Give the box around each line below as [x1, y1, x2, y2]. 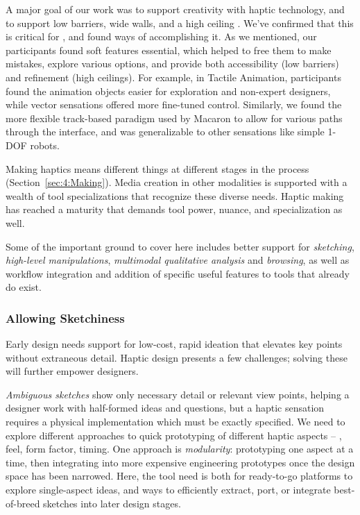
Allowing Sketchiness [6, 309, 125, 326]
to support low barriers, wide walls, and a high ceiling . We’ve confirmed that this [6, 15, 354, 30]
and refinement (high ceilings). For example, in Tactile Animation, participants [6, 69, 341, 84]
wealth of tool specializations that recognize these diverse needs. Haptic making [6, 188, 344, 203]
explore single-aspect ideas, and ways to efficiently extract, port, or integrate [6, 482, 331, 497]
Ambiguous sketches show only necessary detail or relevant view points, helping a [6, 387, 350, 401]
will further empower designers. [6, 364, 139, 378]
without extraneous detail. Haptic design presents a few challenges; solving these [6, 350, 348, 364]
